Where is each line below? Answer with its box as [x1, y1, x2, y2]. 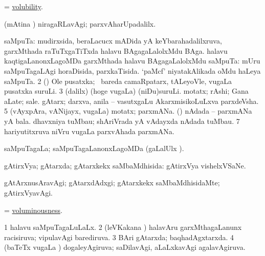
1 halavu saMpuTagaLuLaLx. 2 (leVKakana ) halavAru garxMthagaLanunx [4, 222, 242, 232]
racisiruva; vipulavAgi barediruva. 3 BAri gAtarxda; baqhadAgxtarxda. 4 [4, 231, 234, 242]
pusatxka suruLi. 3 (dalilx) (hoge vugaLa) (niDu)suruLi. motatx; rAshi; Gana [4, 86, 249, 96]
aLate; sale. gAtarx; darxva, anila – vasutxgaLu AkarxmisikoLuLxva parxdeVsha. [4, 95, 259, 106]
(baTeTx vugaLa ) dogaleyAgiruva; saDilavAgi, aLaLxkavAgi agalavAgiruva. [4, 242, 246, 252]
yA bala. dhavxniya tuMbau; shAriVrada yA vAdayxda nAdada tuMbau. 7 [4, 115, 240, 126]
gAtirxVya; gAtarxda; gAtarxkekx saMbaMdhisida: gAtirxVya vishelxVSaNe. [4, 160, 246, 170]
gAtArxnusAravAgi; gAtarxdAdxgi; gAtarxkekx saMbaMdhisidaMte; [4, 177, 220, 188]
